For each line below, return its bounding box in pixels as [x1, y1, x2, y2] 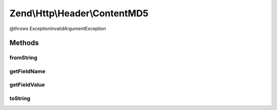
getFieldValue [9, 81, 45, 89]
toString [9, 95, 31, 102]
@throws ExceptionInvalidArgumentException [9, 25, 106, 32]
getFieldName [9, 68, 46, 75]
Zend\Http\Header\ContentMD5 [9, 8, 149, 19]
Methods [9, 39, 39, 47]
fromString [9, 54, 38, 61]
